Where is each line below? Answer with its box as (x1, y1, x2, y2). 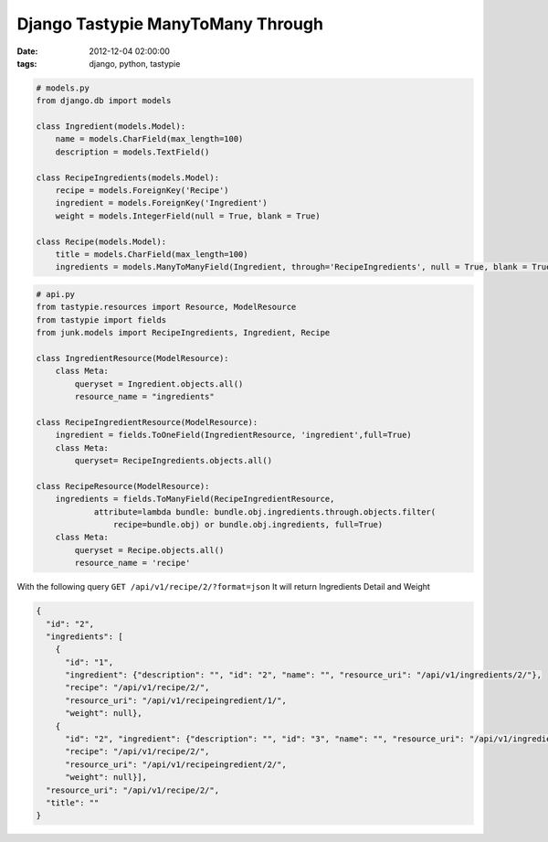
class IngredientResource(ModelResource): (36, 353, 229, 363)
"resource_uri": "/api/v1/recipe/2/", (46, 784, 219, 795)
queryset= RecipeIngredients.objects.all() (74, 455, 273, 466)
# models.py (36, 82, 90, 93)
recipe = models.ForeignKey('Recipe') (55, 186, 229, 196)
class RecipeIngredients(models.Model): (36, 172, 219, 183)
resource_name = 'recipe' (74, 558, 191, 569)
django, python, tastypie (89, 58, 181, 69)
